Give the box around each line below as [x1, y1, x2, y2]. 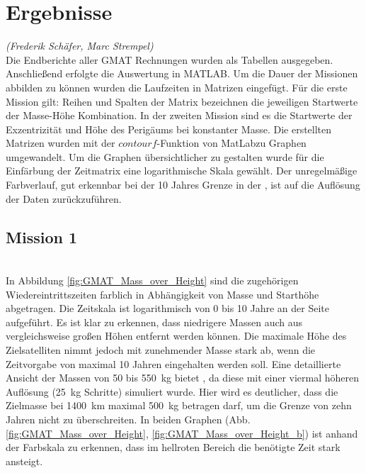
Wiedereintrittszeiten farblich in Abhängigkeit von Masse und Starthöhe [6, 286, 319, 301]
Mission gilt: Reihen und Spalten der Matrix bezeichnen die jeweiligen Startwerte [6, 94, 358, 108]
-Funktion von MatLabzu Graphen [156, 135, 307, 150]
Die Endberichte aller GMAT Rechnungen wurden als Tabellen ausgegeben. [6, 52, 333, 67]
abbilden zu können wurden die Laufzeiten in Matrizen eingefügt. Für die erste [6, 79, 348, 94]
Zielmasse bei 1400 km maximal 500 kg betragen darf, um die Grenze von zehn [6, 398, 352, 413]
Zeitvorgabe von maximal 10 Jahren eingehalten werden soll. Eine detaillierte [6, 356, 341, 371]
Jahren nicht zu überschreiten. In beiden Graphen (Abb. [6, 411, 251, 426]
